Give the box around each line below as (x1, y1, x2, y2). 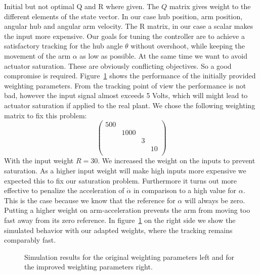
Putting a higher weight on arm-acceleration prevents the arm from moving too (4, 205, 250, 215)
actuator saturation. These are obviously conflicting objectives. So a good (4, 60, 232, 71)
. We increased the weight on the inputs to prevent (98, 155, 255, 166)
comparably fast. (4, 235, 56, 245)
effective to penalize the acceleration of (4, 185, 124, 196)
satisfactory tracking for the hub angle (4, 40, 123, 51)
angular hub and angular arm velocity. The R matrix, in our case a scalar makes (4, 21, 253, 31)
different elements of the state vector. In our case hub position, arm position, (4, 11, 243, 21)
